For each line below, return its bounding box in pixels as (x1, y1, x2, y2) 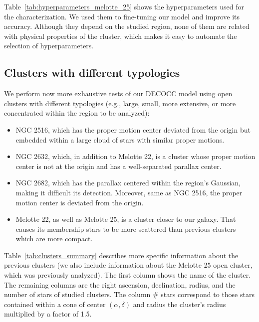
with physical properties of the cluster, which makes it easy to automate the (4, 30, 237, 41)
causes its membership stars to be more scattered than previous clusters (15, 223, 236, 234)
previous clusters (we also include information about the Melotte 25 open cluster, (4, 260, 253, 270)
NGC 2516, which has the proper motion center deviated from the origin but (15, 124, 251, 135)
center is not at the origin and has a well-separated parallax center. (15, 161, 222, 171)
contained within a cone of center (4, 299, 106, 309)
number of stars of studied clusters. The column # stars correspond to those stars (4, 289, 255, 300)
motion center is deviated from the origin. (15, 197, 144, 207)
